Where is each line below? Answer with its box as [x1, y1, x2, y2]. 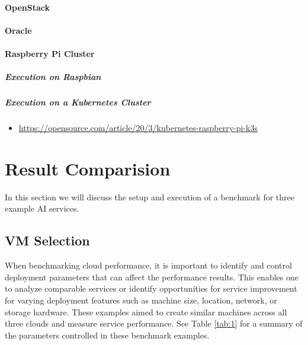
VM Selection [5, 231, 90, 250]
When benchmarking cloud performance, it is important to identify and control [5, 259, 292, 271]
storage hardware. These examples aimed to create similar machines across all [5, 305, 287, 318]
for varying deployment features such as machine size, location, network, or [5, 293, 277, 306]
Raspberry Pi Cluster [5, 47, 95, 59]
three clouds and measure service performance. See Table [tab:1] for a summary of [5, 317, 303, 330]
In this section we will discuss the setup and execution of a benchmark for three [5, 190, 294, 203]
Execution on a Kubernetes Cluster [5, 96, 151, 108]
